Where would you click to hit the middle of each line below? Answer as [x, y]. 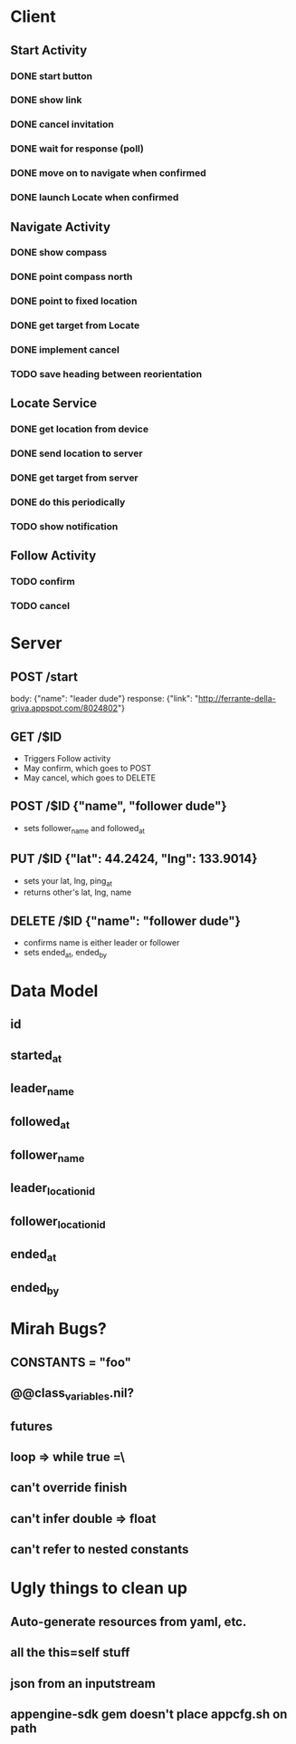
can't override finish [69, 1488]
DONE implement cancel [65, 350]
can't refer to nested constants [100, 1550]
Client [33, 17]
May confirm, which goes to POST [87, 769]
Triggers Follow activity [67, 759]
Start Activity [49, 50]
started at [36, 1056]
